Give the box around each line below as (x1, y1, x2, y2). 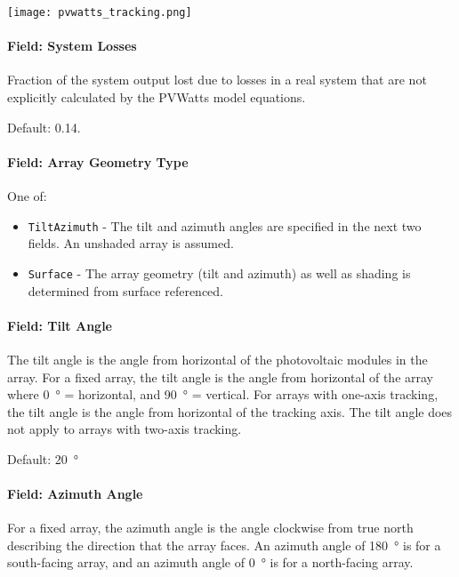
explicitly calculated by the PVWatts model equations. (7, 88, 306, 107)
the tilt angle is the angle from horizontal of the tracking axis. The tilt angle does (7, 402, 453, 421)
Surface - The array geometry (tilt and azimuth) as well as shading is (28, 263, 411, 282)
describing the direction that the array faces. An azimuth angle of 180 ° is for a (7, 535, 441, 554)
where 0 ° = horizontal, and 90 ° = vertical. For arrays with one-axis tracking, (7, 385, 439, 404)
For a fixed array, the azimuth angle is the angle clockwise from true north (7, 518, 414, 537)
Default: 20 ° (7, 449, 79, 468)
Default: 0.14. (7, 117, 81, 136)
